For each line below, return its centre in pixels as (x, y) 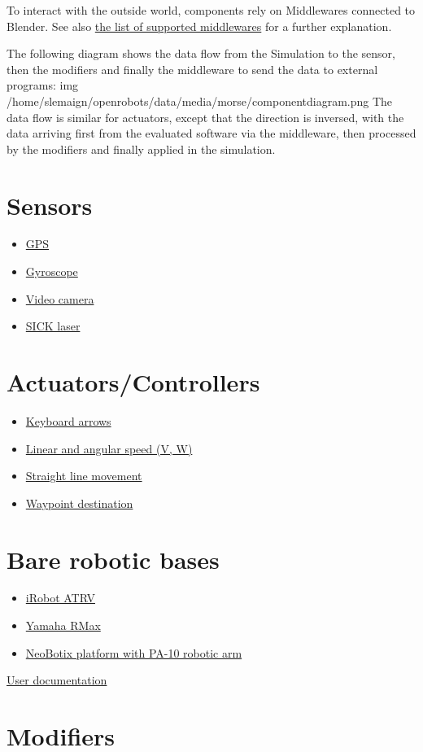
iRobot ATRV (60, 598)
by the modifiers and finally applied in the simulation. (141, 149)
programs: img (43, 85)
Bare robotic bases (113, 559)
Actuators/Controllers (133, 382)
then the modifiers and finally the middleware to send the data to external (192, 69)
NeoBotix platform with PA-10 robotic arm (134, 652)
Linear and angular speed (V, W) (109, 448)
